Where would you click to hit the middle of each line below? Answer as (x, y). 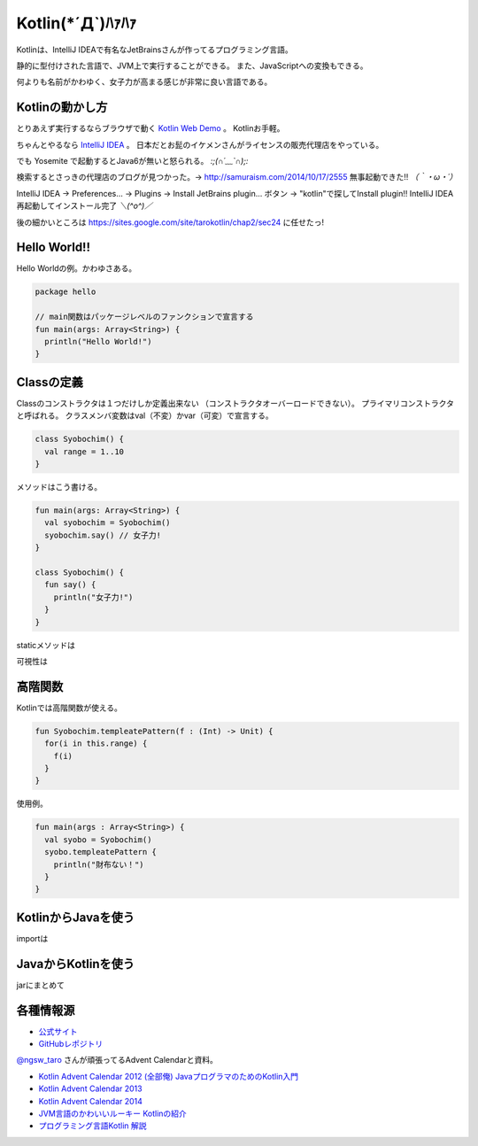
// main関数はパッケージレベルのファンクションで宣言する (144, 317)
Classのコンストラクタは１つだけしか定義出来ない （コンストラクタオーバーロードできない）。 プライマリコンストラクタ (235, 403)
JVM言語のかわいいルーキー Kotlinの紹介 (113, 1113)
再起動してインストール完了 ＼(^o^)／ (85, 206)
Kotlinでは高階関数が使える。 (69, 708)
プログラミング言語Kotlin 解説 (93, 1126)
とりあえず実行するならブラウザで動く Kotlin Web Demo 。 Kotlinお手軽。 (150, 128)
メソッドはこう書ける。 (59, 487)
